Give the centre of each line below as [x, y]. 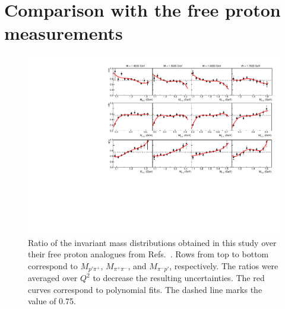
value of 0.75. [52, 301]
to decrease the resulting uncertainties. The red [179, 278]
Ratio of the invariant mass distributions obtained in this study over [152, 242]
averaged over [53, 278]
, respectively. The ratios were [224, 265]
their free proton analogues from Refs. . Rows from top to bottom [148, 254]
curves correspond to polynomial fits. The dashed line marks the [145, 289]
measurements [64, 33]
